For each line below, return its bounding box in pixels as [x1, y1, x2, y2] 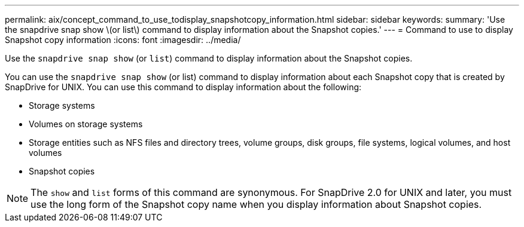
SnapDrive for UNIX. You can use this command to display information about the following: [5, 82, 362, 92]
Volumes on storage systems [29, 119, 143, 129]
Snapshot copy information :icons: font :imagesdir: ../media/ [5, 35, 241, 45]
